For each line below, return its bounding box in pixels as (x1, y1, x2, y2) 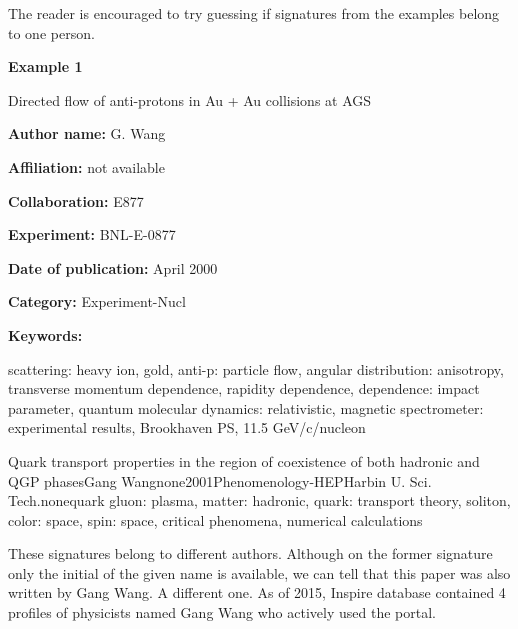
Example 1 (8, 56, 83, 77)
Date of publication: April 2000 (8, 257, 218, 278)
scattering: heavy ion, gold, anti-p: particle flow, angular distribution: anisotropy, (8, 358, 504, 379)
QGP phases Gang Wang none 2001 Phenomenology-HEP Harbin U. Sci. (8, 470, 432, 491)
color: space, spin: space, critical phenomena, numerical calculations (8, 509, 423, 530)
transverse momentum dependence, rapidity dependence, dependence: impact (8, 378, 480, 399)
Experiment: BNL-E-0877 (8, 224, 176, 245)
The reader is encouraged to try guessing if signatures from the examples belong (8, 3, 500, 23)
